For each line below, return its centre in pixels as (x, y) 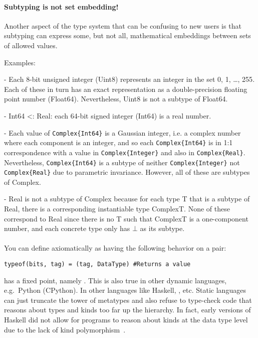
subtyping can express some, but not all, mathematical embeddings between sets (127, 35)
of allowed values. (31, 45)
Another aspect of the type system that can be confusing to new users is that (123, 25)
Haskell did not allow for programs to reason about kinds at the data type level (126, 320)
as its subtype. (162, 228)
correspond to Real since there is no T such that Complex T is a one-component (126, 218)
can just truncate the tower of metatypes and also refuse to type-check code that (128, 300)
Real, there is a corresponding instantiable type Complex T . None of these (117, 209)
